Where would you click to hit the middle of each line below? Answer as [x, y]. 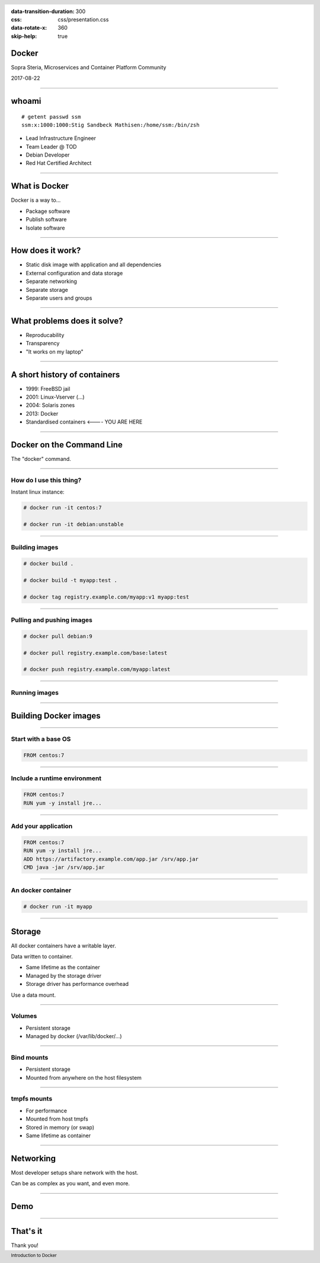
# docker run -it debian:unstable [73, 524]
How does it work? [46, 251]
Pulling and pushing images [52, 620]
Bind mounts [30, 1057]
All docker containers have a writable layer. [64, 946]
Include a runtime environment [56, 778]
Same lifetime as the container [63, 968]
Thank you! [25, 1245]
